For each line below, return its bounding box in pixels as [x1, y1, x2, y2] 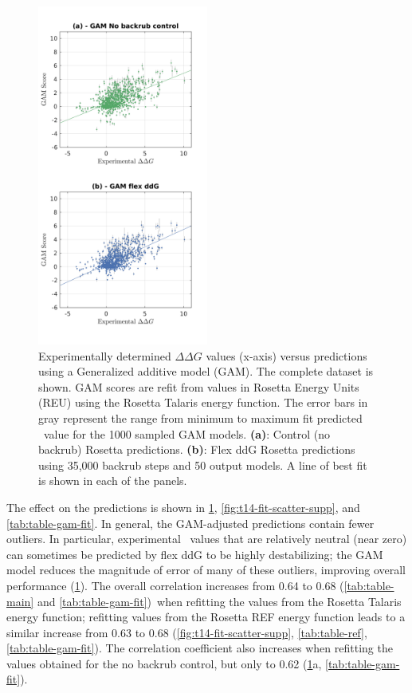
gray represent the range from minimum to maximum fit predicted [38, 409, 363, 426]
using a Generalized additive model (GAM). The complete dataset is [38, 363, 374, 380]
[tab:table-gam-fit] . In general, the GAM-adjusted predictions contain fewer [6, 514, 375, 531]
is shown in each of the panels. [38, 472, 187, 489]
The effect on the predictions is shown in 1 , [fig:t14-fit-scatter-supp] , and [6, 498, 360, 515]
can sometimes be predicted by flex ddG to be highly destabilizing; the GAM [6, 545, 383, 562]
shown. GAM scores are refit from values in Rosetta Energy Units [38, 378, 359, 395]
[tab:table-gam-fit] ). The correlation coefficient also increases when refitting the [6, 640, 393, 656]
